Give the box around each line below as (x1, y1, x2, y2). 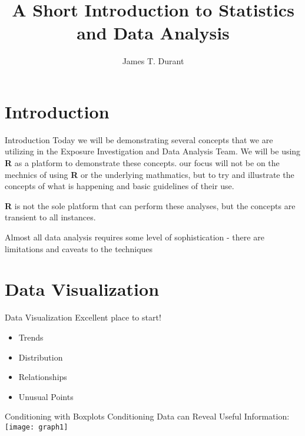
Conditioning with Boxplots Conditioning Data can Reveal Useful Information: (5, 410, 290, 422)
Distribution (18, 351, 63, 363)
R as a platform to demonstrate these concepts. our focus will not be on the (5, 157, 280, 169)
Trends (18, 331, 44, 343)
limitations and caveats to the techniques (5, 242, 153, 255)
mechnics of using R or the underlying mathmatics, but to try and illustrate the (5, 168, 294, 180)
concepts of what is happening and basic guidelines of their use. (5, 180, 234, 192)
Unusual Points (18, 390, 74, 402)
